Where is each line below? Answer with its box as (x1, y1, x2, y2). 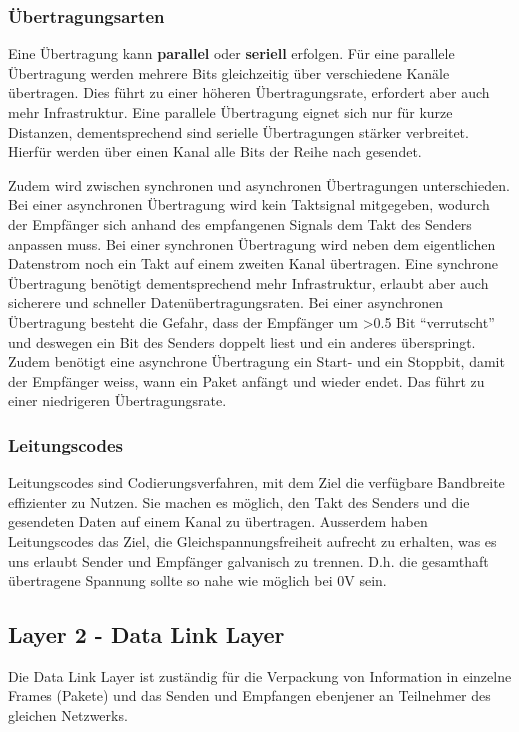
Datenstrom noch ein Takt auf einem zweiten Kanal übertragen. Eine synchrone (8, 253, 498, 274)
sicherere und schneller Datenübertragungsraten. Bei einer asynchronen (8, 292, 444, 313)
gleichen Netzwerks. (8, 705, 128, 726)
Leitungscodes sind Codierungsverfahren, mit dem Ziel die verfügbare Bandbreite (8, 472, 505, 493)
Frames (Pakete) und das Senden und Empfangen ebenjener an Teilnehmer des (8, 685, 491, 706)
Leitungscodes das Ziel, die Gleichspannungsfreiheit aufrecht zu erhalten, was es (8, 530, 497, 551)
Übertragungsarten (8, 3, 165, 28)
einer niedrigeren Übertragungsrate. (8, 390, 227, 411)
